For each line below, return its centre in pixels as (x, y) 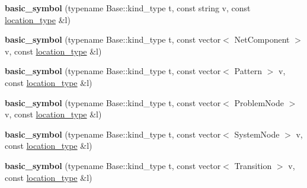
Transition (253, 165)
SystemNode (257, 134)
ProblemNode (259, 102)
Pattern (248, 71)
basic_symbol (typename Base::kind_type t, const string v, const (128, 8)
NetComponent (262, 39)
